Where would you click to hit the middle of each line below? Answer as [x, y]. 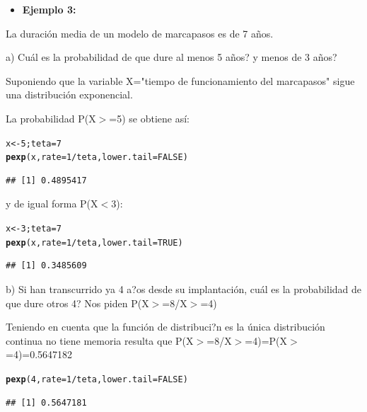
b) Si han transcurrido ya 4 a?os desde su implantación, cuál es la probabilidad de [184, 288]
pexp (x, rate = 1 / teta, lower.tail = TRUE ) [94, 242]
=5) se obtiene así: [149, 118]
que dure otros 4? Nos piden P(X [77, 303]
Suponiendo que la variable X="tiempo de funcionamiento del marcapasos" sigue [180, 80]
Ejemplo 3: [49, 9]
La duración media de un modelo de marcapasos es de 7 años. [140, 33]
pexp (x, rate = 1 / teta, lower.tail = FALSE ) [97, 158]
